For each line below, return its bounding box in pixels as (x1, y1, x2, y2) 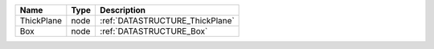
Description (100, 5, 146, 15)
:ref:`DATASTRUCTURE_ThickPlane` (100, 15, 235, 26)
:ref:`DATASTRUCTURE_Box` (100, 26, 208, 36)
